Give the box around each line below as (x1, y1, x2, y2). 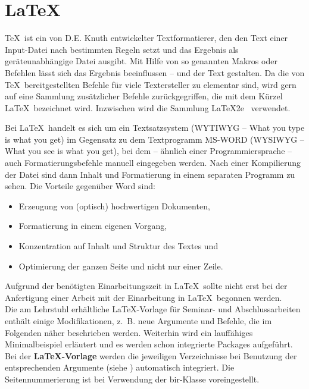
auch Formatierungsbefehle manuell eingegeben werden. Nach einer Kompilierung (5, 156, 301, 169)
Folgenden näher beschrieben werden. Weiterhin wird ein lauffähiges (5, 326, 253, 338)
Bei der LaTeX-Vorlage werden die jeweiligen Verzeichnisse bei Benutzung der (5, 349, 297, 362)
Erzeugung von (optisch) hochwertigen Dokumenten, (18, 199, 210, 212)
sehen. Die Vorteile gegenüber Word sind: (5, 180, 155, 192)
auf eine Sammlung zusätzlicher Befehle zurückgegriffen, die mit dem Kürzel (5, 90, 283, 102)
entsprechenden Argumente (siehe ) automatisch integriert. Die (5, 361, 235, 374)
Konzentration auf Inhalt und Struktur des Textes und (18, 240, 219, 252)
